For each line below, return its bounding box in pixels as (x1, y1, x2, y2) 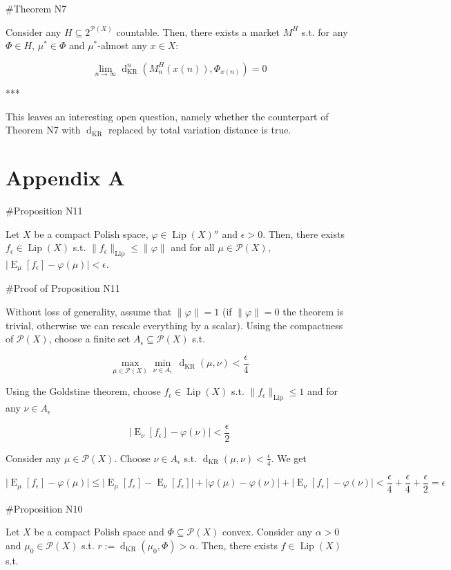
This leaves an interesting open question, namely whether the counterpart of (6, 109, 329, 123)
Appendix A (6, 163, 125, 191)
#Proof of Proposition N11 (6, 281, 120, 295)
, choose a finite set (48, 331, 131, 346)
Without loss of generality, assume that (6, 304, 172, 318)
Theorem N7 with (6, 122, 81, 137)
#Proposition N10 (6, 501, 83, 515)
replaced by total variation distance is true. (108, 122, 291, 137)
